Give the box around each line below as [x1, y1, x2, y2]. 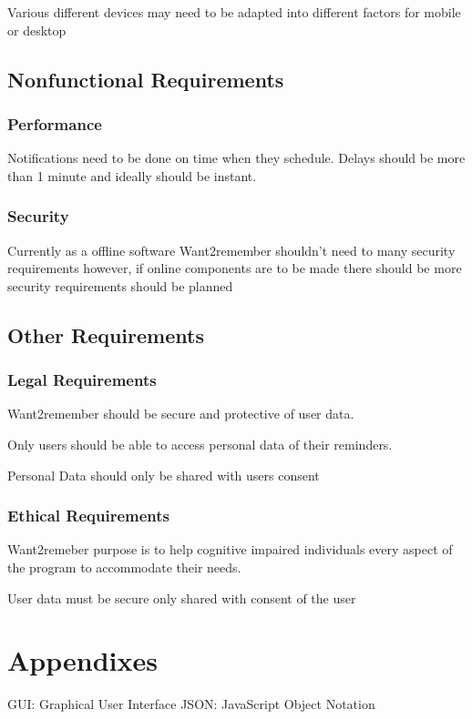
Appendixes [7, 642, 158, 679]
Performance [7, 112, 102, 135]
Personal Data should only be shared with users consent [7, 465, 320, 484]
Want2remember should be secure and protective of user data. [7, 404, 354, 423]
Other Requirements [7, 320, 204, 349]
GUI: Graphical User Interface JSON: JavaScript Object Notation [7, 694, 375, 714]
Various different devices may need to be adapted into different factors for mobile [7, 3, 461, 21]
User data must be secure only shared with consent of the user [7, 588, 356, 607]
